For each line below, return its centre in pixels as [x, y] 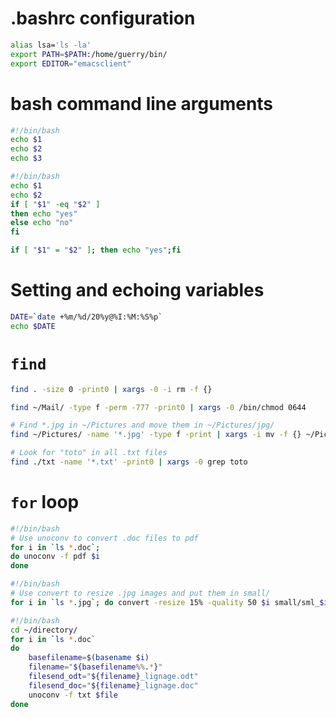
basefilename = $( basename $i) [89, 658]
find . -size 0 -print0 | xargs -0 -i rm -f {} [111, 389]
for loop [45, 502]
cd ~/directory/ [44, 630]
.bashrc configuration [103, 18]
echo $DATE [33, 326]
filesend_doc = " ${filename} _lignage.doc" [113, 685]
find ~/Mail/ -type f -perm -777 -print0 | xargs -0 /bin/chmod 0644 [158, 407]
